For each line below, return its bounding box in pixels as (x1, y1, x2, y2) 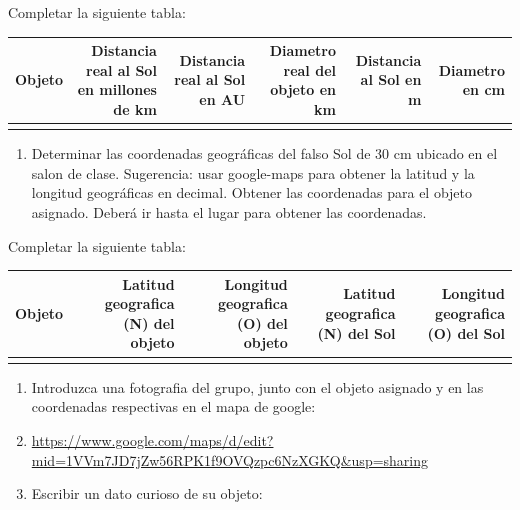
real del (283, 59, 336, 80)
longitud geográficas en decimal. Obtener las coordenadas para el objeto (31, 182, 473, 203)
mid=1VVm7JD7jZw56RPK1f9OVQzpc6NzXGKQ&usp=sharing (31, 449, 429, 470)
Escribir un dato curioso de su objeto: (31, 483, 263, 504)
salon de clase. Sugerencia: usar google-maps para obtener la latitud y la (31, 162, 475, 183)
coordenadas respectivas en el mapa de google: (31, 396, 316, 417)
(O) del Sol (427, 322, 505, 343)
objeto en (270, 79, 336, 100)
